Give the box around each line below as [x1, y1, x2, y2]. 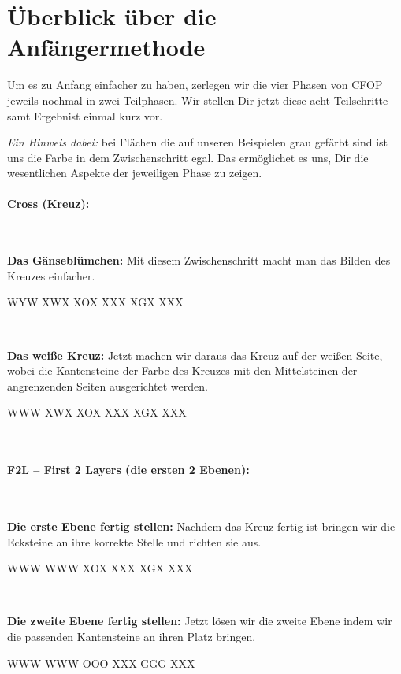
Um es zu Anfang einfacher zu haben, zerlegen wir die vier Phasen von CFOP [7, 76, 383, 93]
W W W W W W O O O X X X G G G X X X [7, 654, 195, 671]
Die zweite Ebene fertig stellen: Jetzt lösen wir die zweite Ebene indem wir [7, 613, 392, 629]
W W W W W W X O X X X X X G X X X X [7, 560, 193, 576]
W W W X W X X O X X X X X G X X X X [7, 404, 187, 420]
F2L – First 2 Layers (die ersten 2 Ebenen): [7, 461, 250, 478]
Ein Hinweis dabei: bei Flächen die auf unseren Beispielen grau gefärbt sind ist [7, 134, 388, 150]
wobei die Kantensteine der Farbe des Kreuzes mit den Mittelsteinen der [7, 362, 358, 379]
